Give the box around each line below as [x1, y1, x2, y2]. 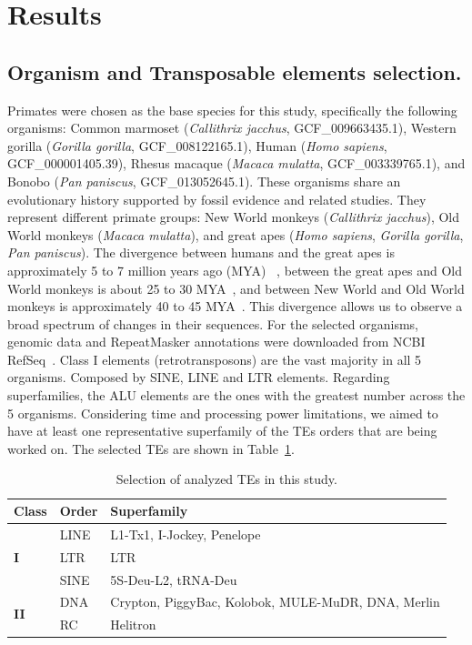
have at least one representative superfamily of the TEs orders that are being [7, 421, 437, 440]
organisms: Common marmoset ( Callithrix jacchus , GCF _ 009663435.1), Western [7, 118, 457, 137]
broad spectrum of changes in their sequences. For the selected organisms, [7, 314, 419, 333]
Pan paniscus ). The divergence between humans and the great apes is [7, 243, 395, 262]
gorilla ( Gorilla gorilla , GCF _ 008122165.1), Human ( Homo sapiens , [7, 136, 387, 155]
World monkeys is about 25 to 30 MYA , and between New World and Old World [7, 278, 465, 297]
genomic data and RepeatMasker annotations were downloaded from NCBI [7, 332, 426, 351]
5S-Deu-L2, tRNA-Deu [110, 569, 237, 589]
